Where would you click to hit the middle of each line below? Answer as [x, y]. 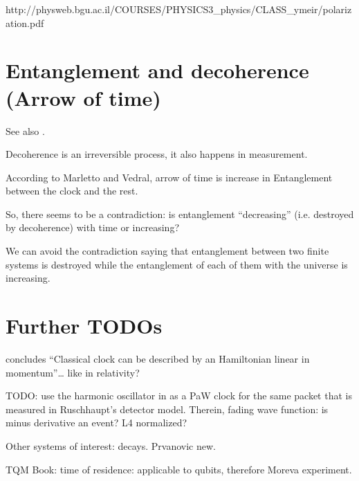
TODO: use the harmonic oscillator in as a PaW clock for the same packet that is [179, 396]
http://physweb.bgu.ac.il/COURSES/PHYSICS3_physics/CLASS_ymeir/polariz [179, 9]
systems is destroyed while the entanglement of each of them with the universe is [177, 264]
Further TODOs [84, 326]
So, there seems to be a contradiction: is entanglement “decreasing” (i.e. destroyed [180, 214]
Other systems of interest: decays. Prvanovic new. [111, 445]
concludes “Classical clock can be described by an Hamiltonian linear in [158, 358]
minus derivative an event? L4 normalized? [96, 423]
